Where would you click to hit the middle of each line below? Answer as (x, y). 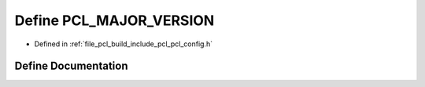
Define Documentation (71, 66)
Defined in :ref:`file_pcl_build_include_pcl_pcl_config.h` (123, 44)
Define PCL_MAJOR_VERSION (115, 20)
